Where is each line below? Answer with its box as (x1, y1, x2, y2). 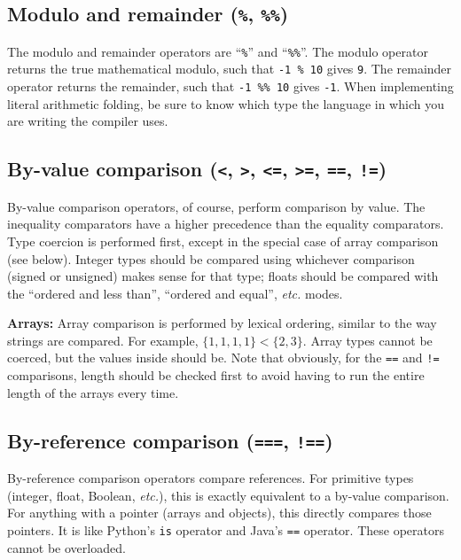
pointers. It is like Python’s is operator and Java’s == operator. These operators (7, 520, 444, 539)
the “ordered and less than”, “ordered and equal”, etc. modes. (7, 284, 343, 302)
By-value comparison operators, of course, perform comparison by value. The (7, 197, 426, 215)
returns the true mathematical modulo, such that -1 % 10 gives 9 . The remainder (7, 59, 452, 78)
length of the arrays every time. (7, 383, 179, 401)
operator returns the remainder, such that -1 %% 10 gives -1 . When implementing (7, 77, 454, 96)
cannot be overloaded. (7, 538, 126, 556)
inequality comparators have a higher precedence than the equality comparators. (7, 214, 444, 233)
